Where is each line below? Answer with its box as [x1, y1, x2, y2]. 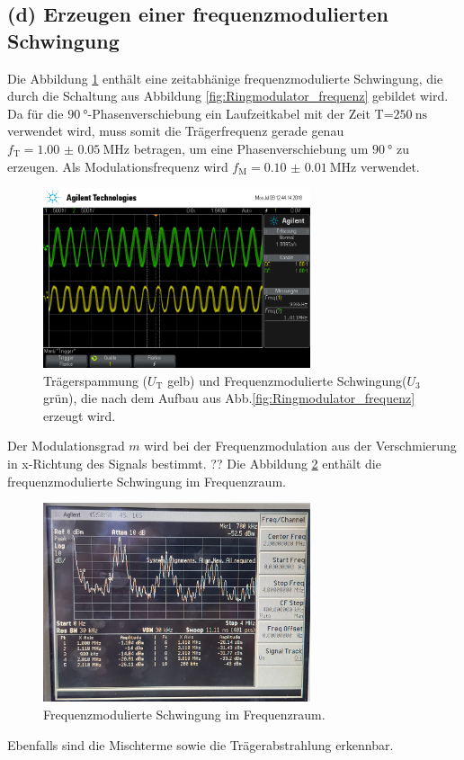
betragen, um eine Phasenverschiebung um [133, 139, 369, 157]
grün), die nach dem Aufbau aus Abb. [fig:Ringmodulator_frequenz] [43, 389, 415, 407]
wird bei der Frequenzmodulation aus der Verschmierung [144, 436, 457, 455]
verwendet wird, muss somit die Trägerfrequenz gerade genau [7, 121, 344, 140]
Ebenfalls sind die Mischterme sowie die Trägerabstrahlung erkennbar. [7, 735, 394, 754]
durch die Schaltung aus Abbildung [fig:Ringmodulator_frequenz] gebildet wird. [7, 86, 449, 105]
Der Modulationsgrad [7, 436, 125, 455]
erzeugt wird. [43, 406, 116, 425]
